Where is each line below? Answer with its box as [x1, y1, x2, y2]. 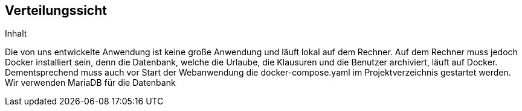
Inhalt [5, 28, 27, 39]
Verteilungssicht [5, 3, 107, 18]
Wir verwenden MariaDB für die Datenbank [5, 77, 176, 88]
